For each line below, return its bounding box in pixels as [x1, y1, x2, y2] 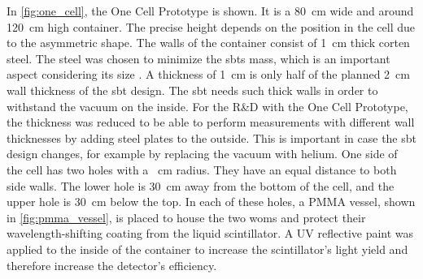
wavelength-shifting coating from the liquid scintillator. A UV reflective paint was [7, 225, 414, 242]
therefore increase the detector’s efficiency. [7, 256, 217, 273]
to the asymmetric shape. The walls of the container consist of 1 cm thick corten [7, 34, 410, 51]
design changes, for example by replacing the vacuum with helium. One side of [7, 145, 398, 162]
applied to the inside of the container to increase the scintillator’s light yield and [7, 240, 408, 257]
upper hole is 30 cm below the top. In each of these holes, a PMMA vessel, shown [7, 193, 416, 210]
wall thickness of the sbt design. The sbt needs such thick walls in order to [7, 81, 378, 98]
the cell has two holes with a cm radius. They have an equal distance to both [7, 161, 397, 178]
